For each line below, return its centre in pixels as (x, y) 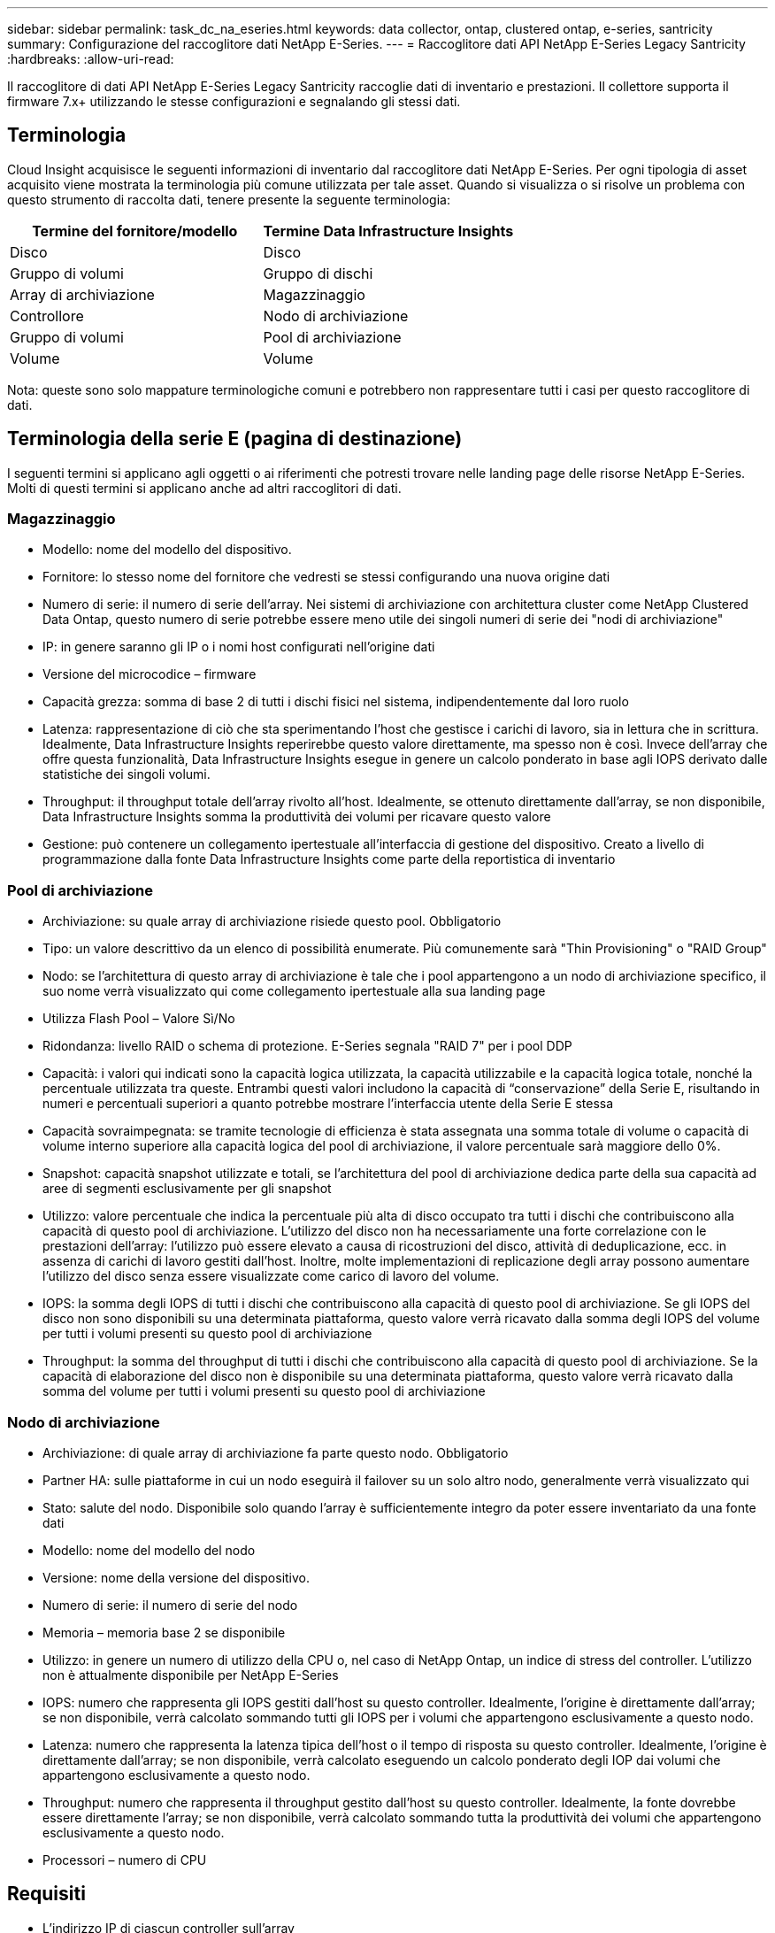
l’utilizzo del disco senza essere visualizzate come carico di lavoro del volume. (271, 1276)
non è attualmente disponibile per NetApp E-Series (191, 1675)
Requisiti (46, 1894)
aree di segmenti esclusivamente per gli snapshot (187, 1189)
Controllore (47, 316)
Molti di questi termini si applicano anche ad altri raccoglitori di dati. (204, 488)
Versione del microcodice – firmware (150, 674)
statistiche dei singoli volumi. (127, 774)
